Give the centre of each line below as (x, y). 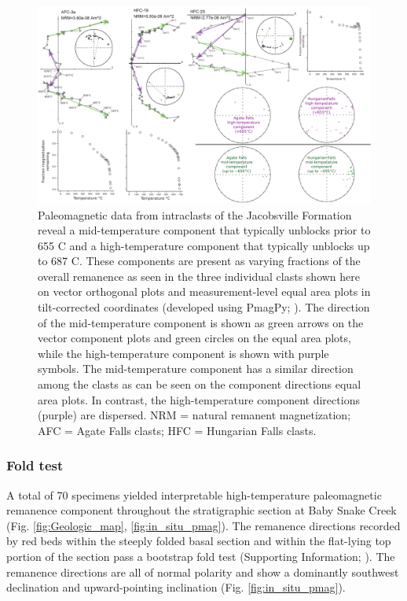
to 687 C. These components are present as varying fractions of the (199, 261)
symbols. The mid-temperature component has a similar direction (196, 369)
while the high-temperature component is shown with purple (183, 353)
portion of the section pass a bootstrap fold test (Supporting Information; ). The (201, 557)
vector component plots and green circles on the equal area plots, (194, 338)
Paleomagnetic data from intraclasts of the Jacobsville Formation (195, 214)
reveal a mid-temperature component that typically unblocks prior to (204, 230)
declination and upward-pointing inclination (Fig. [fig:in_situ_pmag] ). (176, 587)
